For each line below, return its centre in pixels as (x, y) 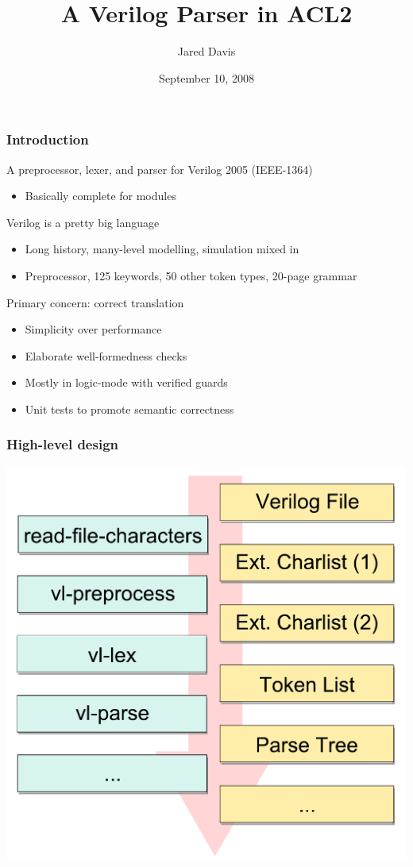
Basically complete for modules (100, 196)
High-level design (63, 444)
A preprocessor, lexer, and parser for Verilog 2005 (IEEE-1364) (160, 169)
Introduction (48, 139)
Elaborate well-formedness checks (106, 355)
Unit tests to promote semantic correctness (129, 408)
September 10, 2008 (206, 77)
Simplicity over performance (93, 329)
